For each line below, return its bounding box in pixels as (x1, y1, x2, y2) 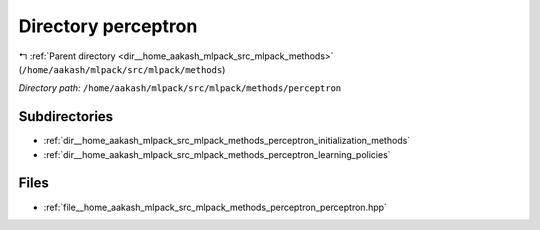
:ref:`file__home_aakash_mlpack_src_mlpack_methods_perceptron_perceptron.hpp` (43, 201, 387, 213)
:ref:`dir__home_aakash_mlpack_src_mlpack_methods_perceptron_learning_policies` (43, 148, 391, 160)
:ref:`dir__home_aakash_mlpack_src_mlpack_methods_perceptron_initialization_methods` (43, 135, 411, 147)
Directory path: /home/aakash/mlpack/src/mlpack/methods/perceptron (18, 82, 342, 94)
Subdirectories (18, 108, 114, 125)
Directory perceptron (18, 15, 198, 37)
